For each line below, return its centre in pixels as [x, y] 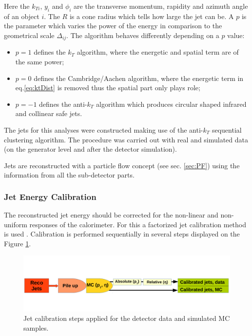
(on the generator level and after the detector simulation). [90, 149]
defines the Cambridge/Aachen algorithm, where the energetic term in [139, 78]
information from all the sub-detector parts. [69, 175]
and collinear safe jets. [49, 113]
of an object [22, 16]
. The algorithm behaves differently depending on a [143, 35]
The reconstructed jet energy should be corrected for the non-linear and [111, 215]
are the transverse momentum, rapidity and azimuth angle [161, 6]
